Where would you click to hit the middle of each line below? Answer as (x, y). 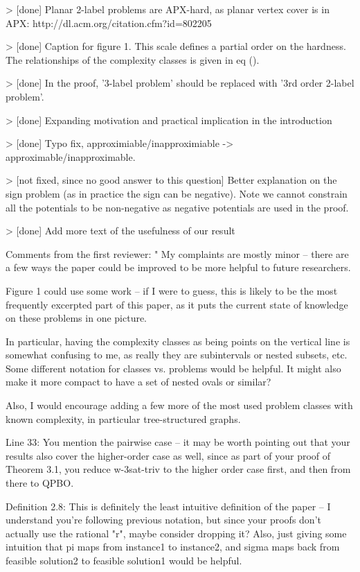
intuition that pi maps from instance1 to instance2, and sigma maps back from (173, 547)
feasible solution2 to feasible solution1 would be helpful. (124, 560)
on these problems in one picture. (76, 318)
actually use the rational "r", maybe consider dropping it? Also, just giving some (176, 533)
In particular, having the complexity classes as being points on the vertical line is (178, 341)
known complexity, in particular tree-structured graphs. (123, 418)
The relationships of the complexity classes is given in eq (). (133, 59)
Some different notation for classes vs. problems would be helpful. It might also (173, 368)
